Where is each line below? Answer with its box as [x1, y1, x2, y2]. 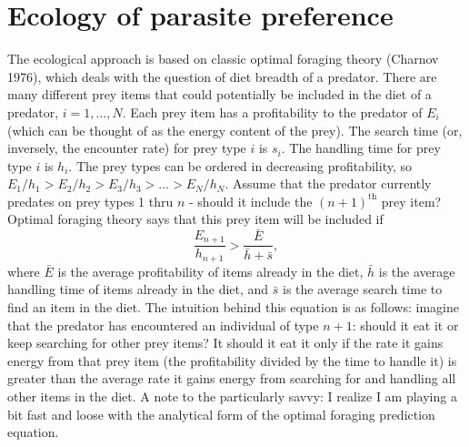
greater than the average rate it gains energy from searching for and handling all [7, 369, 456, 388]
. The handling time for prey [281, 138, 441, 157]
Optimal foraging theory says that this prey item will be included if [7, 209, 384, 229]
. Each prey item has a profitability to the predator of [122, 102, 423, 121]
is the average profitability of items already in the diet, [57, 261, 364, 280]
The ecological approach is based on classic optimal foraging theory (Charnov [7, 49, 439, 68]
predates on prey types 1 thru [7, 191, 174, 210]
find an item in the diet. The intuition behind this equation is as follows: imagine [7, 297, 459, 316]
